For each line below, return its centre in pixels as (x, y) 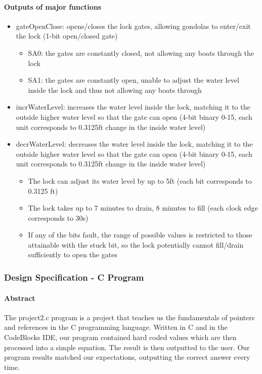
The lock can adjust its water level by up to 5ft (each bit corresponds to (140, 180)
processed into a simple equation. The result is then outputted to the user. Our (127, 347)
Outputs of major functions (53, 6)
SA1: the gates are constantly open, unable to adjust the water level (134, 80)
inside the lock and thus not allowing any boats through (115, 90)
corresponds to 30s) (58, 217)
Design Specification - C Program (74, 277)
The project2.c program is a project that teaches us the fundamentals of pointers (129, 317)
